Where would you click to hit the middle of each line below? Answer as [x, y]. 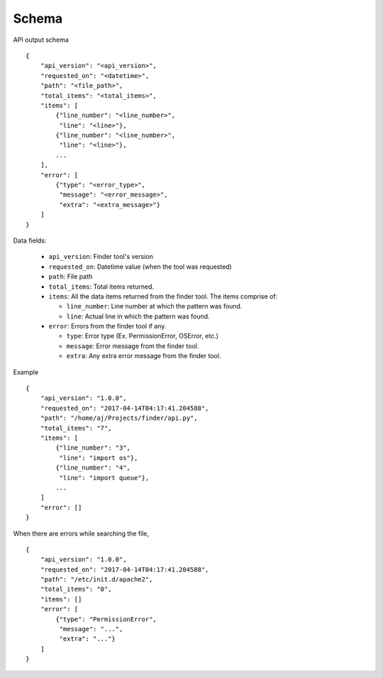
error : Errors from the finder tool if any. [107, 326]
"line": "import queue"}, [104, 478]
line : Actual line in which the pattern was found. [138, 316]
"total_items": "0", [76, 589]
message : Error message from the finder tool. [133, 346]
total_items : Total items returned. [101, 287]
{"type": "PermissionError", [106, 619]
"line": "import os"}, [99, 458]
